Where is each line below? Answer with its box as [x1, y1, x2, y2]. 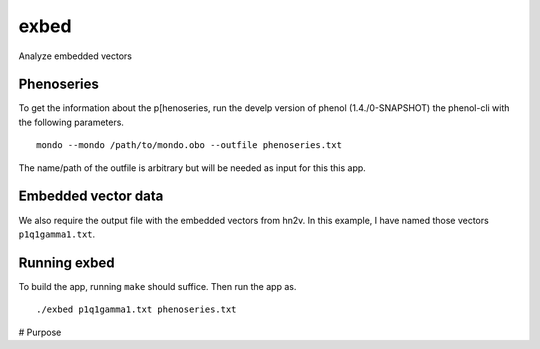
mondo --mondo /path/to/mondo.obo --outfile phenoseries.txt [36, 140, 342, 151]
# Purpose [18, 326, 62, 338]
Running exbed [18, 254, 115, 271]
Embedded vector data [18, 188, 164, 205]
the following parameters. [18, 116, 125, 128]
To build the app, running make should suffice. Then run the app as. [18, 280, 297, 292]
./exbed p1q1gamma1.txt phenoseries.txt [36, 304, 237, 315]
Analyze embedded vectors [18, 50, 132, 62]
